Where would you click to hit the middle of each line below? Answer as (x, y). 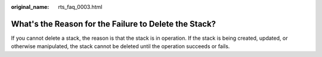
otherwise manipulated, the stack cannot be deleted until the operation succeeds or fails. (120, 46)
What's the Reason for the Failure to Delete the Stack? (114, 24)
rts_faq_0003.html (80, 7)
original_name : (30, 7)
